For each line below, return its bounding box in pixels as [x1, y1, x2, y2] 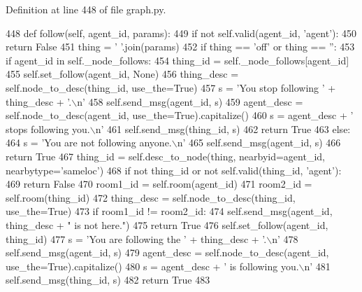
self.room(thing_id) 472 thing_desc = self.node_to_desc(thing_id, [6, 190, 296, 204]
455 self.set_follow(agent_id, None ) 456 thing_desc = [6, 67, 239, 81]
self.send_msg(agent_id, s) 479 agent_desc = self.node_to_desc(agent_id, [6, 245, 329, 260]
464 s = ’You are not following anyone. [6, 135, 172, 150]
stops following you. [6, 121, 90, 136]
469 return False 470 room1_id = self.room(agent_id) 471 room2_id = [6, 176, 312, 191]
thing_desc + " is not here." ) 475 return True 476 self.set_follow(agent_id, [6, 217, 328, 232]
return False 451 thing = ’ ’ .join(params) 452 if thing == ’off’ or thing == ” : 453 [6, 39, 355, 54]
